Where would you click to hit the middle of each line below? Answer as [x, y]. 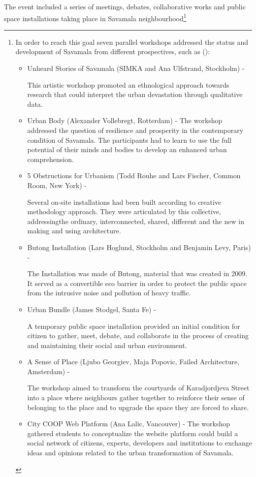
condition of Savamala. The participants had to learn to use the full [129, 140]
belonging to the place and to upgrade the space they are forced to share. [138, 407]
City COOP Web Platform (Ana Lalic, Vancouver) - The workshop [129, 424]
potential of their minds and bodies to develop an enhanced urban [127, 149]
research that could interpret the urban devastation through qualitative [135, 94]
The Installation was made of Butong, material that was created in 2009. [137, 273]
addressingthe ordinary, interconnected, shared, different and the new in [136, 221]
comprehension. [50, 159]
